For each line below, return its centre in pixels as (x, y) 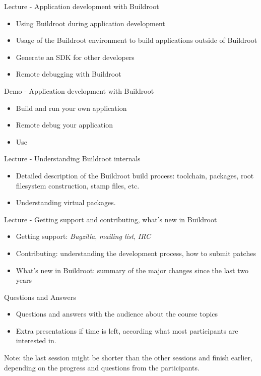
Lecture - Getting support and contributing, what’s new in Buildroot (111, 219)
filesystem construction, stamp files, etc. (78, 185)
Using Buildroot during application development (90, 23)
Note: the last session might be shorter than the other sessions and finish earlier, (128, 358)
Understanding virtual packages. (66, 202)
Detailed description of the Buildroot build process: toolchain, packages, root (135, 175)
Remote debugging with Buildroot (69, 74)
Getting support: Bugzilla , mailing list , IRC (83, 236)
